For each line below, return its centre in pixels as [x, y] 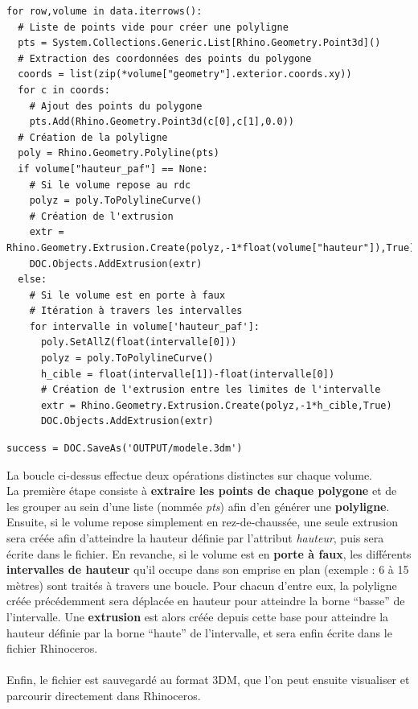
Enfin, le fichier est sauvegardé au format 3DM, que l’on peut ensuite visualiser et [208, 680]
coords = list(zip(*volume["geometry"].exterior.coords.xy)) [185, 74]
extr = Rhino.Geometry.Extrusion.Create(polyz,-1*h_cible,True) [216, 405]
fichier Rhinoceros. [52, 648]
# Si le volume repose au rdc [110, 185]
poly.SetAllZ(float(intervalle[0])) [139, 342]
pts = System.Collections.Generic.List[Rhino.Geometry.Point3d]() [199, 43]
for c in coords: [64, 90]
